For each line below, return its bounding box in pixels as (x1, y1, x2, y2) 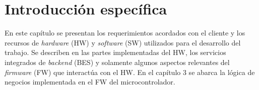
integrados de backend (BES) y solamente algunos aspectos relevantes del (5, 56, 230, 67)
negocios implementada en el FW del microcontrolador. (5, 76, 175, 87)
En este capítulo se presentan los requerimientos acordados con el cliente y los (5, 27, 245, 38)
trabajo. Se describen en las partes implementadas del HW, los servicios (5, 47, 226, 57)
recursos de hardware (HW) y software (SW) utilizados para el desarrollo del (5, 37, 241, 47)
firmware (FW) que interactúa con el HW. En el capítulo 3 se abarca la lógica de (5, 66, 255, 77)
